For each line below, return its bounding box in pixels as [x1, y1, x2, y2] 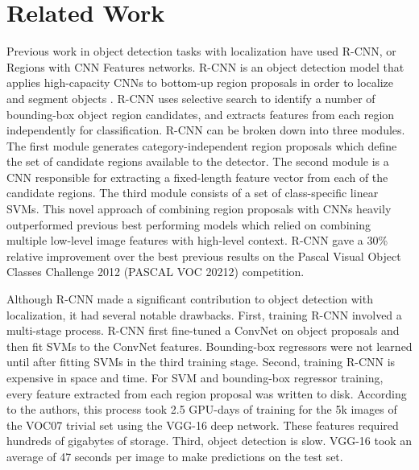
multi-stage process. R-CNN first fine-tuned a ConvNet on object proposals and [6, 322, 400, 339]
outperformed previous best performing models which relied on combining [6, 216, 371, 233]
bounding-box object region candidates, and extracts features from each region [6, 105, 395, 122]
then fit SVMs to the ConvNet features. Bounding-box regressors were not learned [6, 337, 413, 354]
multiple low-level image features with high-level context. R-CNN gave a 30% [6, 232, 388, 249]
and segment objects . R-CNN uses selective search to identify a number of [6, 89, 375, 106]
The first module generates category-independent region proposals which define [6, 137, 397, 154]
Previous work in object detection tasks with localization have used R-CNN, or [6, 43, 396, 60]
